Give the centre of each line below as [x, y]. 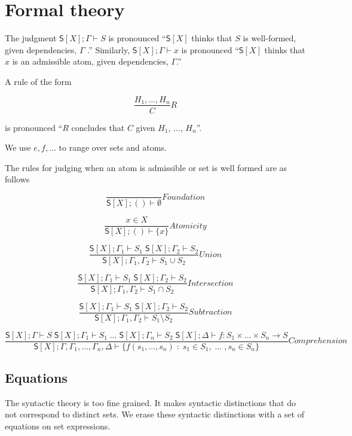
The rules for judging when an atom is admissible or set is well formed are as [146, 167]
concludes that [98, 127]
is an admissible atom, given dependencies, [90, 61]
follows [17, 179]
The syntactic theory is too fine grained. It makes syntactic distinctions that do [151, 402]
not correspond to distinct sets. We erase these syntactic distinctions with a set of [154, 414]
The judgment [31, 38]
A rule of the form [38, 81]
